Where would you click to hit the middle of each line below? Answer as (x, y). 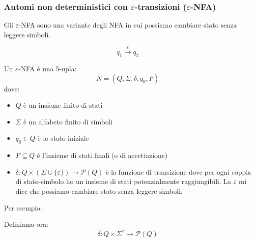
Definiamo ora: (26, 224)
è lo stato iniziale (63, 138)
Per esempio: (23, 207)
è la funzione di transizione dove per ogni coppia (179, 171)
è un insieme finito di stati (63, 105)
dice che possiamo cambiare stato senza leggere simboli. (99, 191)
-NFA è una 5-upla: (47, 68)
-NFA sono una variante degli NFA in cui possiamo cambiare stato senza (128, 25)
